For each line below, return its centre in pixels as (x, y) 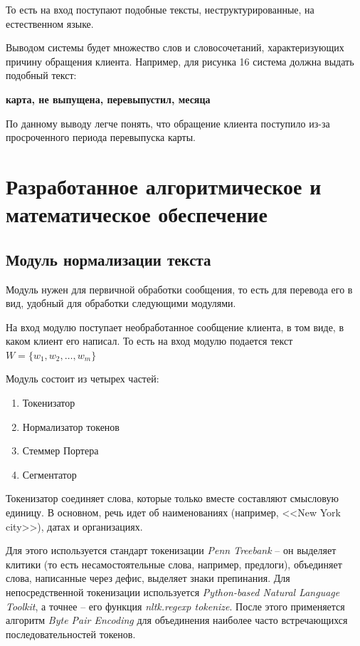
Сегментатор (49, 474)
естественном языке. (50, 23)
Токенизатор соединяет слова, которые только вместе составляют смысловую (172, 498)
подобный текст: (41, 75)
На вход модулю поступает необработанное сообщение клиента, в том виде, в (175, 327)
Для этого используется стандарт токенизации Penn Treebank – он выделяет (171, 550)
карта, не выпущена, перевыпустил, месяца (108, 99)
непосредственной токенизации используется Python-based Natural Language (173, 592)
